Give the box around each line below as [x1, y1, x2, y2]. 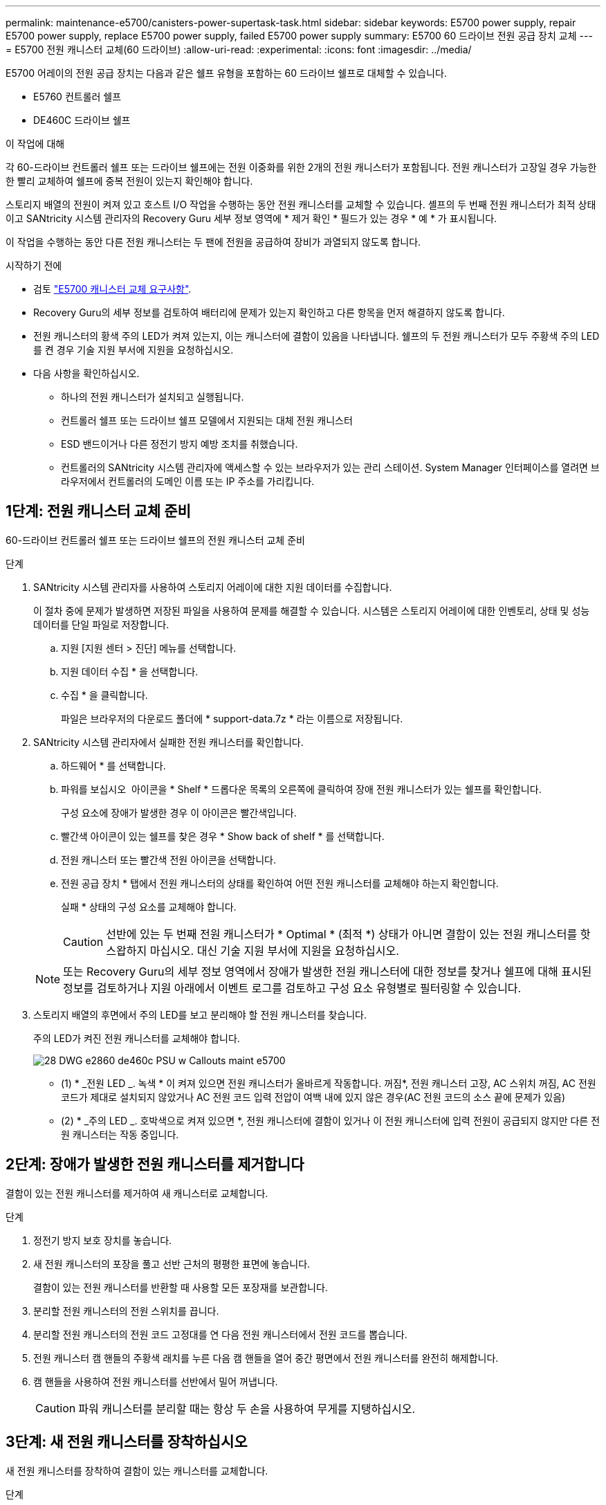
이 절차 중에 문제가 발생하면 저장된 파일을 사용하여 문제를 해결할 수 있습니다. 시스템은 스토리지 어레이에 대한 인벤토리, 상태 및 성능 [33, 604, 590, 617]
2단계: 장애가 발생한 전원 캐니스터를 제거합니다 [6, 1156, 304, 1174]
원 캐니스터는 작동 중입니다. [61, 1128, 179, 1140]
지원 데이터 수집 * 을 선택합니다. [61, 665, 199, 677]
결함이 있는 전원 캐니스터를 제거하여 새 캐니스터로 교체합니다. [6, 1187, 268, 1199]
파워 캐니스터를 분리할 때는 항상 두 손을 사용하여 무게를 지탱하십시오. [78, 1401, 416, 1416]
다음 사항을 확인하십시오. [33, 367, 140, 379]
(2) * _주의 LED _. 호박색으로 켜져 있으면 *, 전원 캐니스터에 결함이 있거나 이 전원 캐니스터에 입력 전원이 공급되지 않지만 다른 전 [61, 1114, 600, 1127]
